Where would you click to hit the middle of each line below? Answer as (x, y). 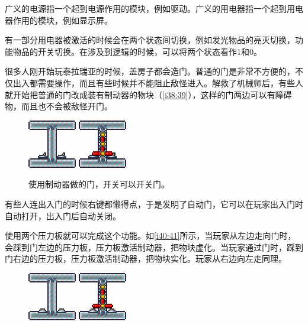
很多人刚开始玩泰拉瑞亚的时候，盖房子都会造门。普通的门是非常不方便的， (150, 71)
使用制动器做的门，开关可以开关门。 (99, 184)
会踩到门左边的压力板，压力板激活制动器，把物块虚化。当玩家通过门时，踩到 (154, 247)
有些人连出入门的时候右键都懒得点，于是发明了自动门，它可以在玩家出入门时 (154, 204)
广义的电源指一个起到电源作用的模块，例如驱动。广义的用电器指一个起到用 (150, 8)
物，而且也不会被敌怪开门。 (59, 106)
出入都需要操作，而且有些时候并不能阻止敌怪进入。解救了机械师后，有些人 (158, 82)
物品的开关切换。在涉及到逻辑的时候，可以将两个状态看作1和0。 (137, 51)
